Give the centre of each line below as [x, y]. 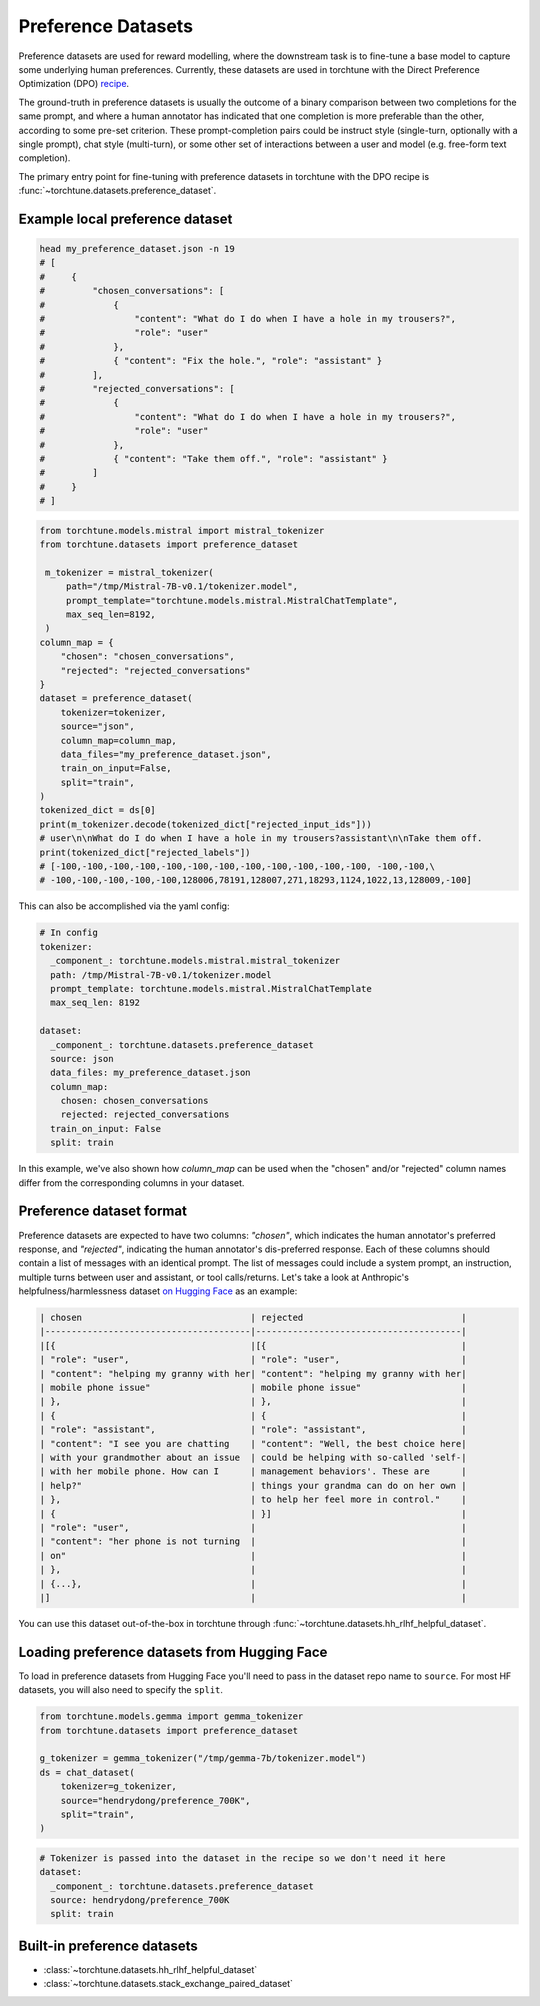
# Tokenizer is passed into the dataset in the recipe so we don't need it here [242, 1858]
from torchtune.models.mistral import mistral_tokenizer [182, 530]
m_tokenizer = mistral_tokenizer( [129, 572]
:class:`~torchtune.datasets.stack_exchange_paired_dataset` [168, 1984]
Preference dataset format [102, 1211]
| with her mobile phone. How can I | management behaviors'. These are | [253, 1471]
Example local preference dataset [125, 218]
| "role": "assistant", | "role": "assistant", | [253, 1429]
